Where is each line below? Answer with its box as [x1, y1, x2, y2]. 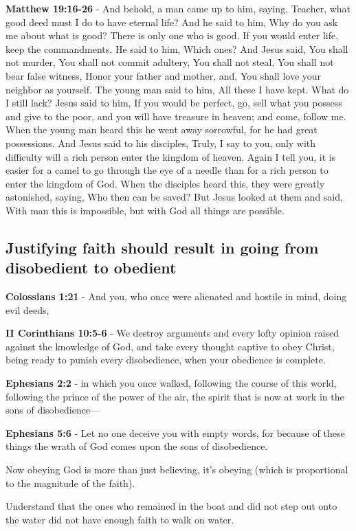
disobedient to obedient [5, 257, 177, 278]
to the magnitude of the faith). [5, 475, 135, 490]
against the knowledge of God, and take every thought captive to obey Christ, [5, 339, 335, 353]
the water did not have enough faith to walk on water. [5, 512, 234, 526]
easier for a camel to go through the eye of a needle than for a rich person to [5, 163, 329, 177]
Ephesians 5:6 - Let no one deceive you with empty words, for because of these [5, 425, 345, 440]
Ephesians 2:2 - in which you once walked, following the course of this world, [5, 376, 337, 390]
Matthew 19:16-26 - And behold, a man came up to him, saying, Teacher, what [5, 1, 351, 15]
